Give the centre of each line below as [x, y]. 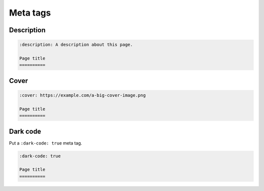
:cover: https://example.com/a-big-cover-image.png [83, 95]
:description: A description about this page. [76, 45]
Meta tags [30, 13]
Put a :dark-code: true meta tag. [46, 143]
